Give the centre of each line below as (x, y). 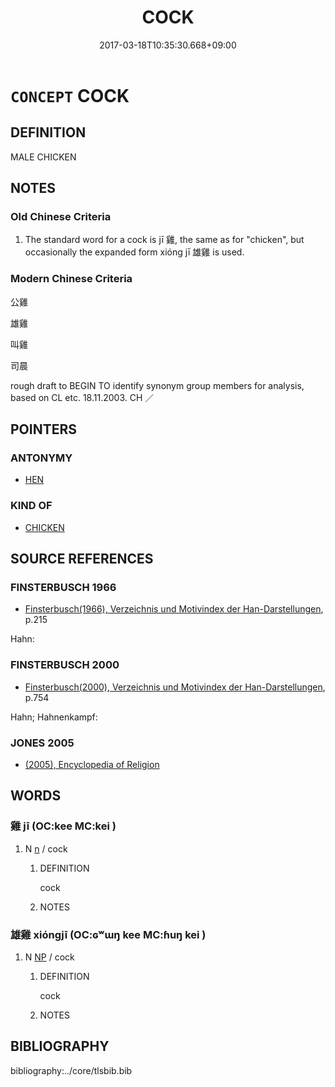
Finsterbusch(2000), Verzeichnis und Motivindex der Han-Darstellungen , (175, 687)
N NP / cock (49, 957)
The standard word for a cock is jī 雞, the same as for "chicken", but (164, 240)
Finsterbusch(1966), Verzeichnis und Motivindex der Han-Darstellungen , (174, 609)
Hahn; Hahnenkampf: (54, 717)
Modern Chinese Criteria (71, 279)
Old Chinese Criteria (61, 217)
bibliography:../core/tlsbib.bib (71, 1070)
